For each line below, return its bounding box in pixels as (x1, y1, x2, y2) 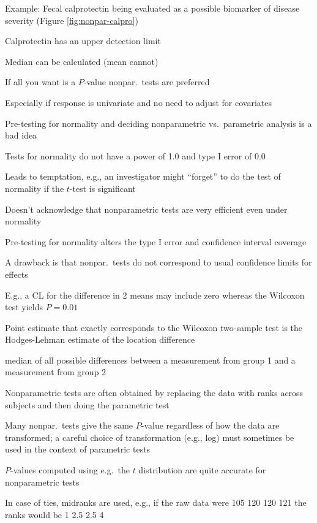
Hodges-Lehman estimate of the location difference (5, 333, 195, 346)
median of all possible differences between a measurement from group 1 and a (5, 353, 296, 366)
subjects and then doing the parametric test (5, 398, 170, 411)
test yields (5, 300, 43, 313)
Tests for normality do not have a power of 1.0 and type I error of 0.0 (5, 149, 266, 162)
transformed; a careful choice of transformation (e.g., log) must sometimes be (5, 430, 294, 443)
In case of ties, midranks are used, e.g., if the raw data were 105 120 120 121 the (5, 496, 307, 509)
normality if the (5, 181, 64, 194)
